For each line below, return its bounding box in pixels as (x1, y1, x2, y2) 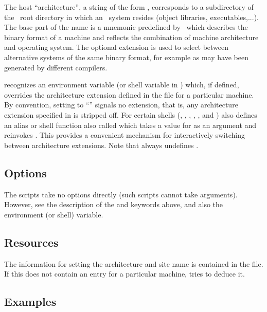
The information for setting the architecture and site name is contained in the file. (4, 258, 263, 269)
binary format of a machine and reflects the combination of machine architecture (4, 31, 259, 42)
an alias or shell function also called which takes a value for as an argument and (4, 119, 257, 130)
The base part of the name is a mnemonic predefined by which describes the (4, 22, 248, 32)
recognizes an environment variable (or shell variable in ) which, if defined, (4, 79, 239, 90)
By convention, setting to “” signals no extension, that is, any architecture (4, 99, 238, 110)
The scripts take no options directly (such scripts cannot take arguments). (4, 189, 238, 199)
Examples (4, 293, 57, 309)
